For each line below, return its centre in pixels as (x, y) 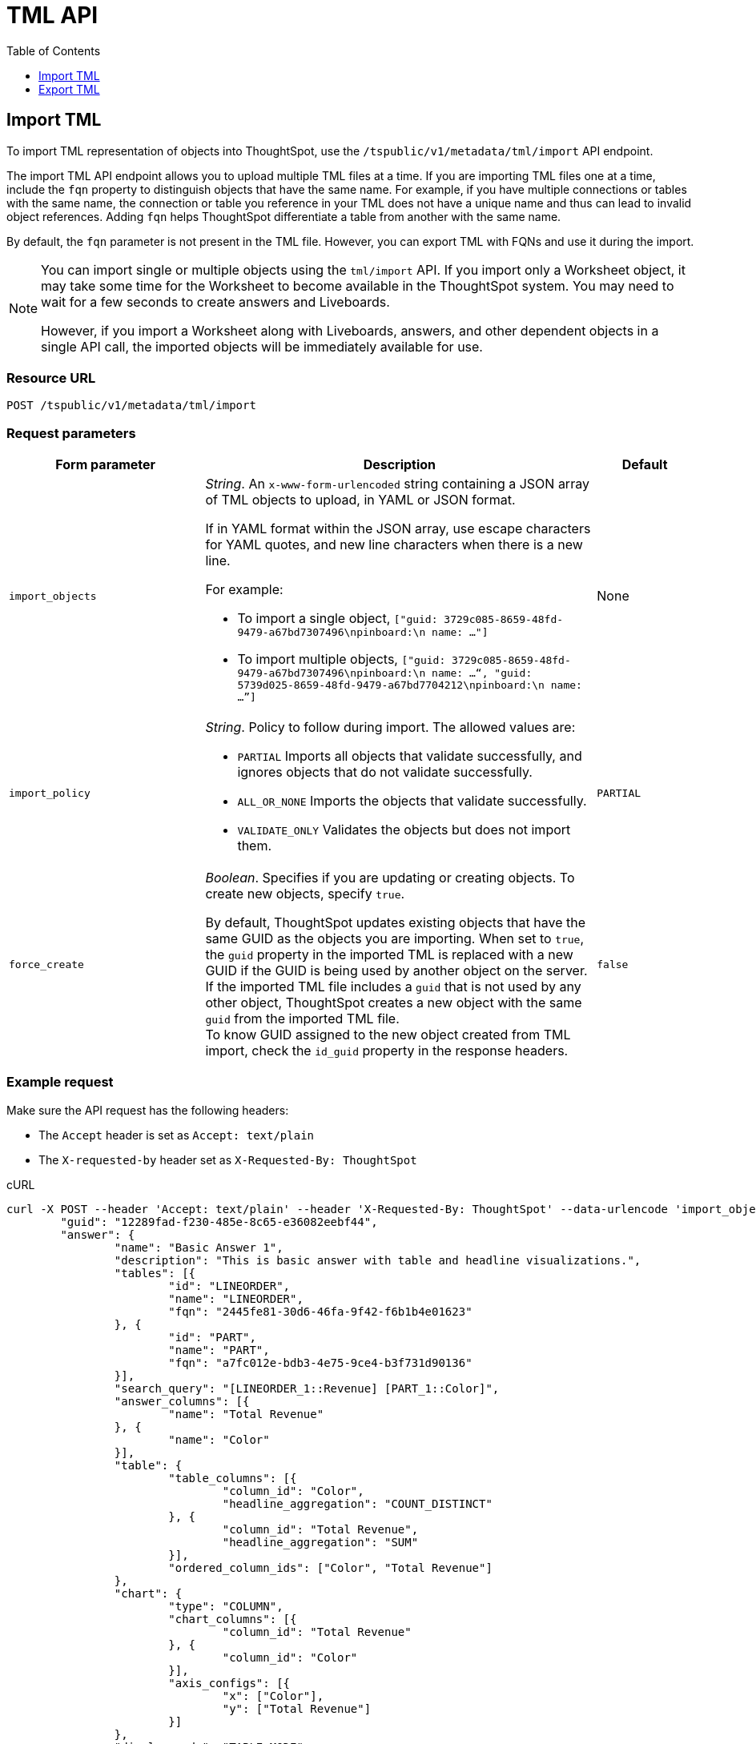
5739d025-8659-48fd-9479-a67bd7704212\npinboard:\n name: (410, 685)
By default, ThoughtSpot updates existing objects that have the (396, 923)
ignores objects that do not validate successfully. (385, 772)
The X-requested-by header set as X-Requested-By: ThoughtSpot (228, 1159)
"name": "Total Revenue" (246, 1414)
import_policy (50, 793)
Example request (60, 1082)
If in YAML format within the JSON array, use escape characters (398, 529)
